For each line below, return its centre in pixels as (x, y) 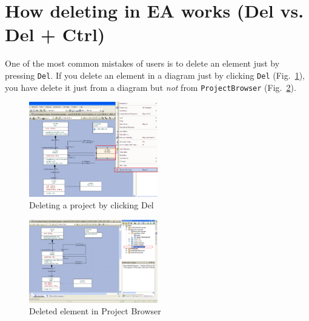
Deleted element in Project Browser (95, 311)
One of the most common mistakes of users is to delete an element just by (142, 63)
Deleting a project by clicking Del (91, 205)
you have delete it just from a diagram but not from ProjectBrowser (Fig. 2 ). (151, 87)
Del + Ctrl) (55, 34)
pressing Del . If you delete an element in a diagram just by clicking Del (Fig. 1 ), (155, 75)
